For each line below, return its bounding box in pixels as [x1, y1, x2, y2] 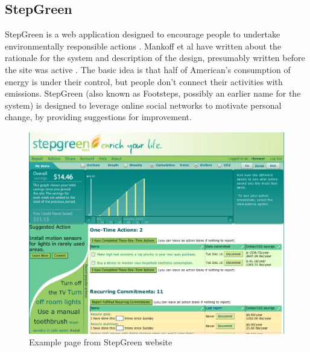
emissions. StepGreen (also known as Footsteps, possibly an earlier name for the [5, 87, 301, 100]
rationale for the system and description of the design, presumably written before [5, 51, 305, 64]
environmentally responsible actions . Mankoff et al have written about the [5, 39, 282, 52]
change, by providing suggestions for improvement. [5, 110, 192, 123]
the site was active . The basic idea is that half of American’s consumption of [5, 63, 291, 75]
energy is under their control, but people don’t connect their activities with [5, 75, 283, 88]
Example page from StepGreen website [29, 336, 172, 348]
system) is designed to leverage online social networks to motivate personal [5, 98, 282, 111]
